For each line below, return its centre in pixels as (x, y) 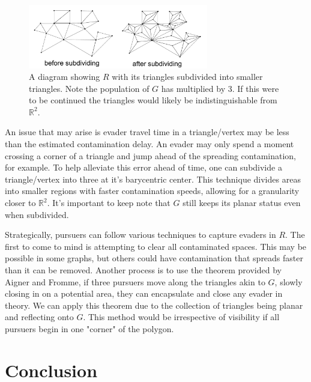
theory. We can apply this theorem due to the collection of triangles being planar (154, 305)
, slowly (288, 281)
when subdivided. (37, 214)
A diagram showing (65, 77)
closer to (20, 203)
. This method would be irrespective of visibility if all (181, 317)
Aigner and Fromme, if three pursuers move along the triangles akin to (135, 281)
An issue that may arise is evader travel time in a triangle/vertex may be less (147, 132)
